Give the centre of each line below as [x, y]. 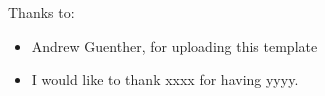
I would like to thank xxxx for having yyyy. [165, 79]
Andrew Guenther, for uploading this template [174, 45]
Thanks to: [41, 12]
